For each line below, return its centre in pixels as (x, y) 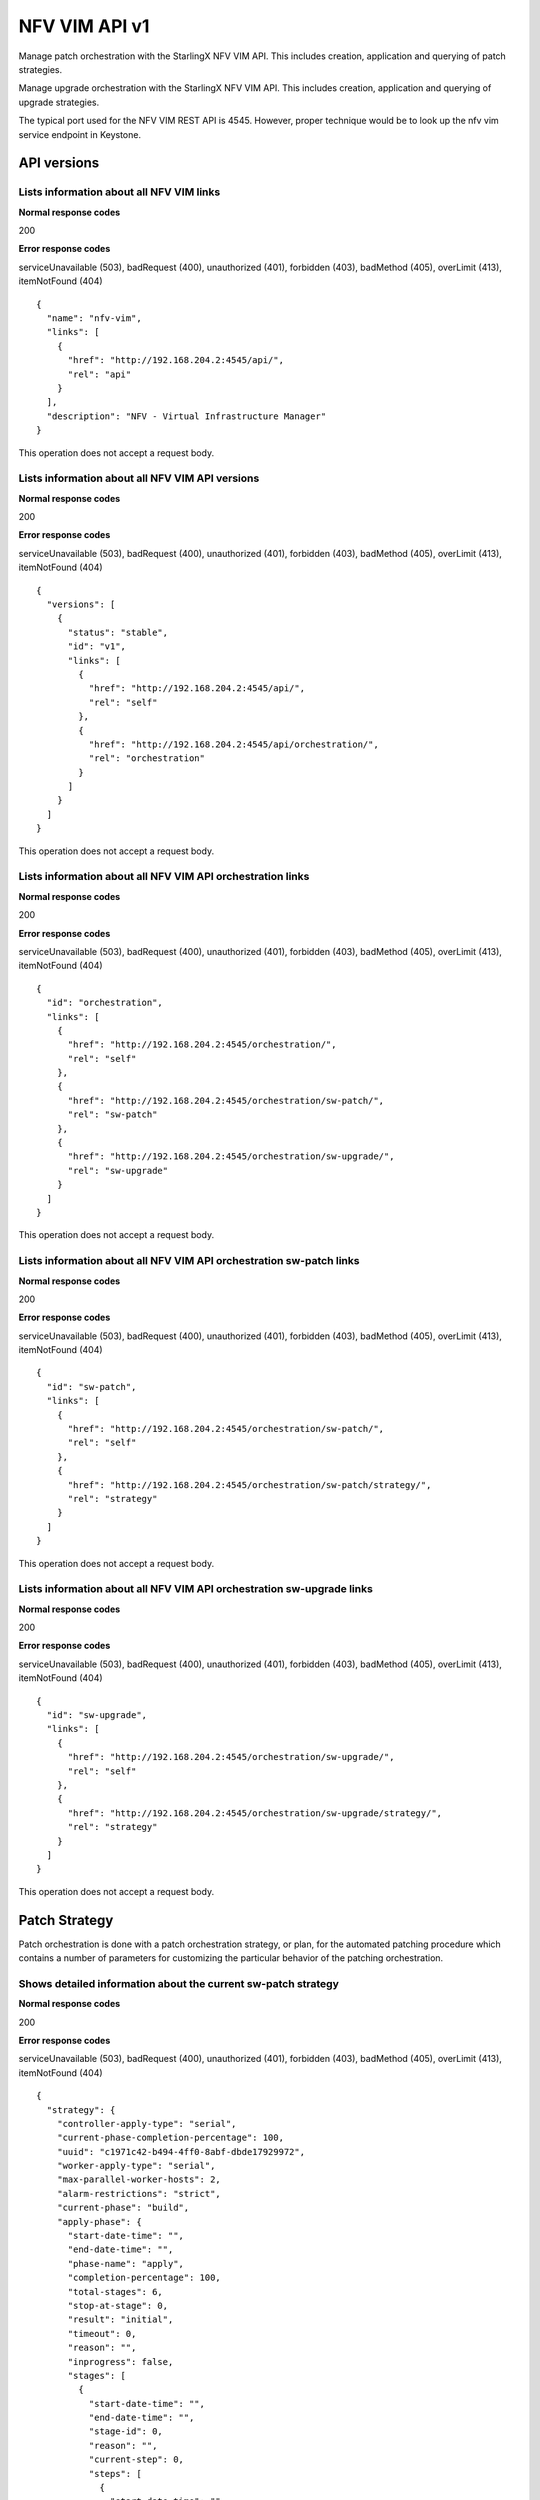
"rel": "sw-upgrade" (118, 1170)
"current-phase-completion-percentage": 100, (170, 2138)
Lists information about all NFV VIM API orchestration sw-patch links (189, 1261)
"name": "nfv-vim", (94, 318)
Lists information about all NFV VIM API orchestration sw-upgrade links (196, 1589)
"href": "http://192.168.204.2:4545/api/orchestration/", (233, 744)
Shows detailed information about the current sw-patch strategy (179, 1983)
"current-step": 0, (136, 2459)
